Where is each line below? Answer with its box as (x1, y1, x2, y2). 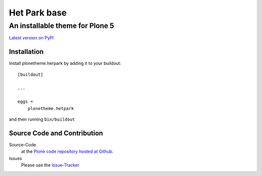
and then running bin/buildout (9, 116, 75, 122)
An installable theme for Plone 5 (9, 21, 114, 30)
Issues (9, 155, 22, 161)
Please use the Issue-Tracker (21, 162, 80, 168)
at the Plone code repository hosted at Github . (21, 148, 114, 155)
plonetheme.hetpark (27, 106, 74, 111)
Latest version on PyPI (9, 35, 54, 41)
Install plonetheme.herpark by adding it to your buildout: (9, 61, 121, 66)
